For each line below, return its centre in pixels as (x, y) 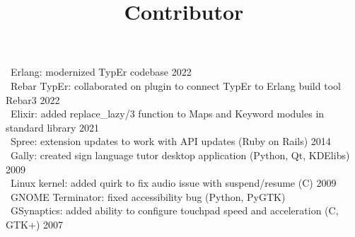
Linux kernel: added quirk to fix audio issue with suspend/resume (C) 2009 (173, 183)
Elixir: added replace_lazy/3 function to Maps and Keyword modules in (167, 114)
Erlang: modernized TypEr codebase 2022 (101, 72)
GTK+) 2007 (34, 224)
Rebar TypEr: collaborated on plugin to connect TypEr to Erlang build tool (175, 85)
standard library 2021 (53, 127)
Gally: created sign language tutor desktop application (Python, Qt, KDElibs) (180, 155)
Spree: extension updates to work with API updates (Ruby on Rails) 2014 (170, 141)
